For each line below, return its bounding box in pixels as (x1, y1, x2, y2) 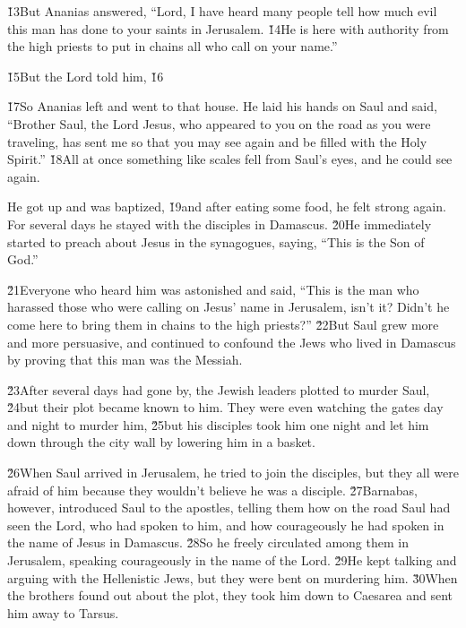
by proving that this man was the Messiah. (7, 350, 243, 369)
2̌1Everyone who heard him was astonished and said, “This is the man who (7, 280, 419, 298)
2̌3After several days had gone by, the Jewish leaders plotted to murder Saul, (7, 380, 430, 399)
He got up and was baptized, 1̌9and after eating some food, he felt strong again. (7, 197, 446, 216)
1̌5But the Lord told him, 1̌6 (7, 66, 164, 85)
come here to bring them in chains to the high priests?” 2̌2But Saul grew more (7, 314, 439, 333)
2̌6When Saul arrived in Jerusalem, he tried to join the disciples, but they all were (7, 463, 459, 482)
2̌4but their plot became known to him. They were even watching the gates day (7, 398, 444, 417)
